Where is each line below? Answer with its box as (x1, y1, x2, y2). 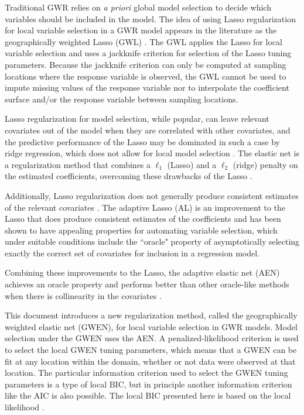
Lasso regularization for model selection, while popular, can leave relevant (5, 112, 269, 125)
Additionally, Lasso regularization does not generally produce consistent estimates (5, 189, 299, 201)
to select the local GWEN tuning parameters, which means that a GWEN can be (5, 344, 297, 356)
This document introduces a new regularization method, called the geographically (5, 309, 298, 321)
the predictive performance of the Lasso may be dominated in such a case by (5, 135, 280, 148)
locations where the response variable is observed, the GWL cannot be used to (5, 70, 286, 82)
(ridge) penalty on (233, 158, 298, 170)
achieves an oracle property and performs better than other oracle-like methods (5, 278, 289, 290)
